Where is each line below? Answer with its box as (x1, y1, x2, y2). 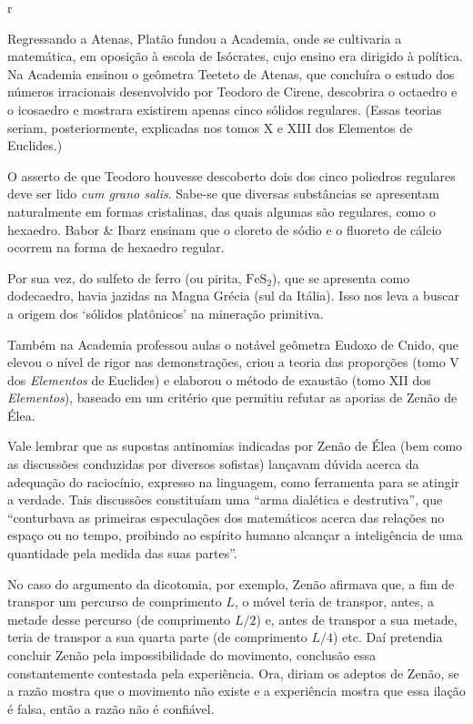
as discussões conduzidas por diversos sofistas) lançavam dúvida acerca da (7, 454, 419, 474)
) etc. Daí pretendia (333, 627, 443, 647)
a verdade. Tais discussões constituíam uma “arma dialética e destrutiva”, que (7, 490, 443, 509)
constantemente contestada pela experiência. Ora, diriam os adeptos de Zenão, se (7, 663, 459, 682)
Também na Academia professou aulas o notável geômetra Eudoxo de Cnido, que (7, 334, 458, 353)
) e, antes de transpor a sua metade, (256, 609, 458, 628)
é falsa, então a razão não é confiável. (7, 699, 215, 718)
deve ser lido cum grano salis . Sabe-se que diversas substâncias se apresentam (7, 184, 439, 203)
